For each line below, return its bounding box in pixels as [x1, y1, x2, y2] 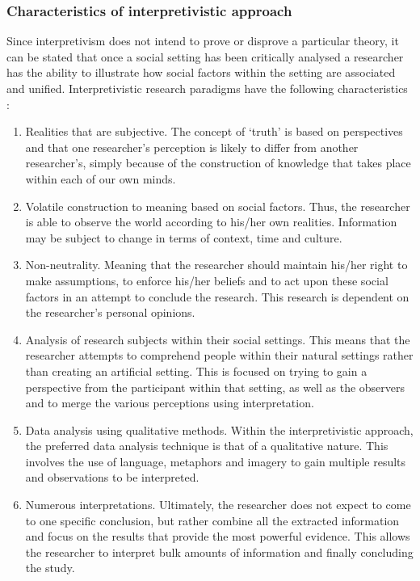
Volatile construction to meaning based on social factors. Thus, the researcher [25, 197, 410, 214]
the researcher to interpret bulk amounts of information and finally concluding [25, 543, 414, 560]
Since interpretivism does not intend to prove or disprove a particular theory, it [6, 32, 399, 49]
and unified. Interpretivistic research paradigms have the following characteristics [6, 80, 408, 96]
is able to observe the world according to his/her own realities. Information [25, 213, 397, 230]
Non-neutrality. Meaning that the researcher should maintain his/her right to [25, 256, 408, 273]
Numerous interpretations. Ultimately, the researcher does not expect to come [25, 496, 411, 513]
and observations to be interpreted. [25, 469, 199, 486]
